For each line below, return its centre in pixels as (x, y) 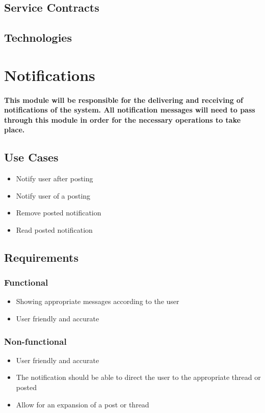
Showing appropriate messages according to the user (98, 301)
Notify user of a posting (53, 195)
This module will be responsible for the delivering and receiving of (124, 100)
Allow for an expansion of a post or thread (83, 404)
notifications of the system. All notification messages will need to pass (130, 110)
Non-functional (35, 341)
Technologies (38, 37)
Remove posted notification (59, 213)
